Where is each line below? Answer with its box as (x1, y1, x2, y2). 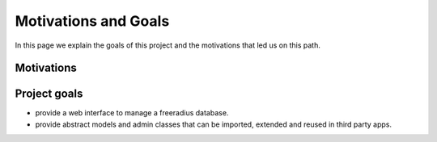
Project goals (15, 87, 83, 101)
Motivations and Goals (15, 12, 170, 30)
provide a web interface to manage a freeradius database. (35, 108, 229, 118)
